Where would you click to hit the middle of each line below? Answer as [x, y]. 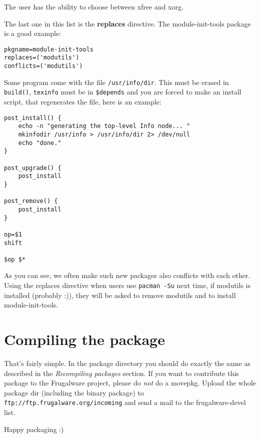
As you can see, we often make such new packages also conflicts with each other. [127, 275]
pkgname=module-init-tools [49, 49]
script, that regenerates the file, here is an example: [83, 102]
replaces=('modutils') [42, 58]
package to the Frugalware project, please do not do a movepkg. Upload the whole [130, 383]
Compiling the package [84, 339]
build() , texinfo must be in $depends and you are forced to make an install [123, 92]
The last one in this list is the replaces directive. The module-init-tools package [127, 23]
